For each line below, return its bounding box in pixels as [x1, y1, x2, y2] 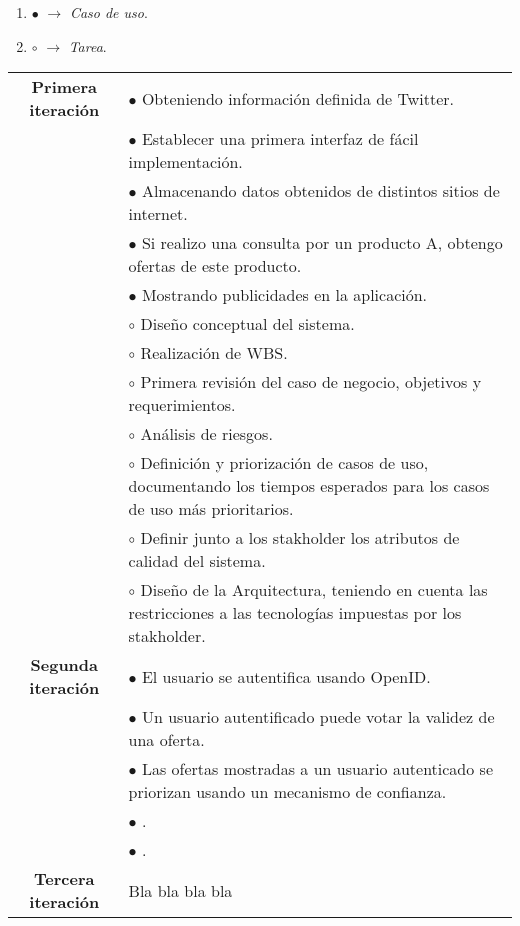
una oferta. [128, 728, 205, 752]
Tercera [34, 867, 95, 891]
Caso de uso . [69, 2, 148, 22]
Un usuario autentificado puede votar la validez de [141, 705, 495, 729]
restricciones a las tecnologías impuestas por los [128, 601, 462, 625]
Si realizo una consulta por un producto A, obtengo [141, 231, 503, 255]
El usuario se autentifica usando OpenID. [141, 664, 431, 688]
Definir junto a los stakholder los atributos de [140, 526, 460, 550]
